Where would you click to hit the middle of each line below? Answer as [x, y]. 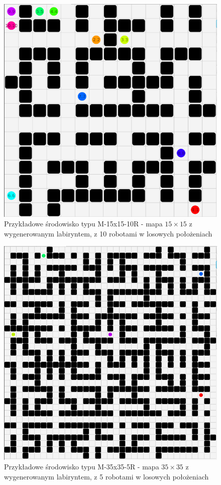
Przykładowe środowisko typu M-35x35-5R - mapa [82, 467]
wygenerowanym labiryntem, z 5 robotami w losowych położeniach [106, 476]
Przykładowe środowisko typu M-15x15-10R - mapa [83, 224]
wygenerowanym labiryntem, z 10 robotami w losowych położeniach [108, 233]
